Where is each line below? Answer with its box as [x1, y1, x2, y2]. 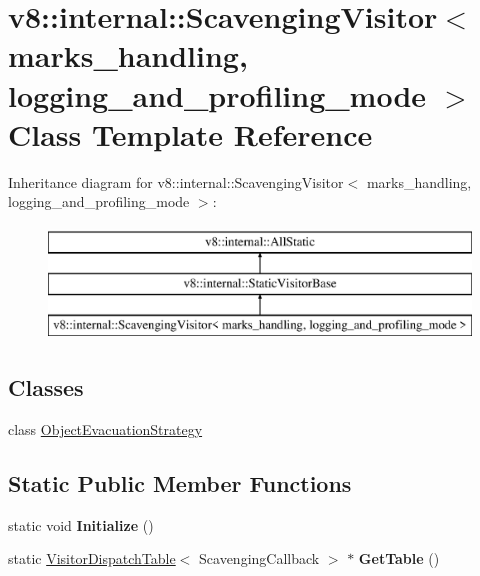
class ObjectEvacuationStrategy [8, 419, 203, 440]
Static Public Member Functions [8, 468, 352, 499]
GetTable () [358, 548, 440, 569]
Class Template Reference [8, 113, 373, 154]
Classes [8, 372, 84, 403]
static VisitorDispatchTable [8, 548, 176, 569]
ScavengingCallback [199, 548, 320, 569]
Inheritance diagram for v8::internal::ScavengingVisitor [8, 171, 344, 192]
